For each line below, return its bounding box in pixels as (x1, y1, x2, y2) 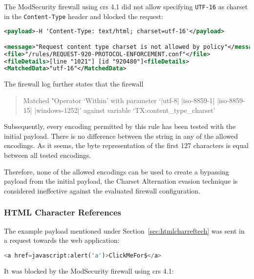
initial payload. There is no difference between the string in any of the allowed (4, 130, 238, 141)
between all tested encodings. (4, 150, 91, 160)
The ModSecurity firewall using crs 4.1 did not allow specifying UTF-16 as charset (4, 1, 248, 11)
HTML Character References (4, 206, 122, 218)
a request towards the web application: (4, 235, 120, 245)
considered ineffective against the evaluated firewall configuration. (4, 185, 200, 195)
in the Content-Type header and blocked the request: (4, 11, 164, 21)
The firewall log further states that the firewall (4, 79, 144, 89)
